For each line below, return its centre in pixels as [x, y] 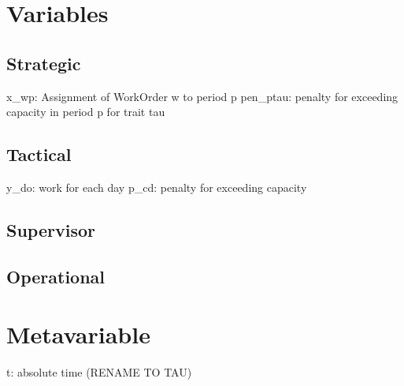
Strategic [44, 63]
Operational [56, 276]
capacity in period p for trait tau [86, 112]
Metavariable [78, 334]
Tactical [39, 154]
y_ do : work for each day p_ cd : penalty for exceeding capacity [157, 187]
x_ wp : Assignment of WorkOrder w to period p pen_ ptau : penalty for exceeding [202, 96]
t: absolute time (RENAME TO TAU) [99, 372]
